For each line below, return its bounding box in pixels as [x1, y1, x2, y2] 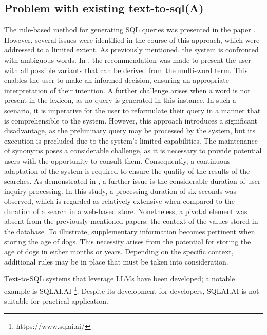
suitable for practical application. [4, 295, 108, 306]
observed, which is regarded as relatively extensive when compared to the [4, 196, 235, 206]
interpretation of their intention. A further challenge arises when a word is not [4, 84, 251, 95]
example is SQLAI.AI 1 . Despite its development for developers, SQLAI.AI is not [4, 284, 259, 296]
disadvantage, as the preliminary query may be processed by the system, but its [4, 125, 256, 136]
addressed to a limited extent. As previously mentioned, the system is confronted [4, 44, 259, 55]
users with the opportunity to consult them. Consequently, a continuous [4, 155, 231, 166]
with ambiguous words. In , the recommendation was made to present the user [4, 54, 251, 65]
